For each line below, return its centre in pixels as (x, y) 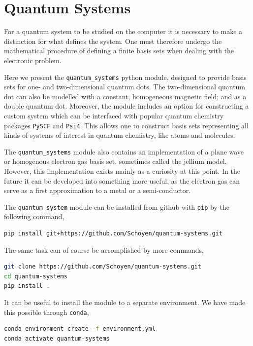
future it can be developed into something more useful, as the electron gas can (122, 180)
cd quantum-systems (36, 276)
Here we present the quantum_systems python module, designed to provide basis (125, 77)
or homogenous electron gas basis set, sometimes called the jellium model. (115, 161)
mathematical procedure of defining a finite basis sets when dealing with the (119, 51)
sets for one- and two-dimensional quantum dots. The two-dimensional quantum (125, 87)
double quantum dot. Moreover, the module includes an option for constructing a (126, 106)
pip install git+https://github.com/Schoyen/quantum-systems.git (113, 234)
